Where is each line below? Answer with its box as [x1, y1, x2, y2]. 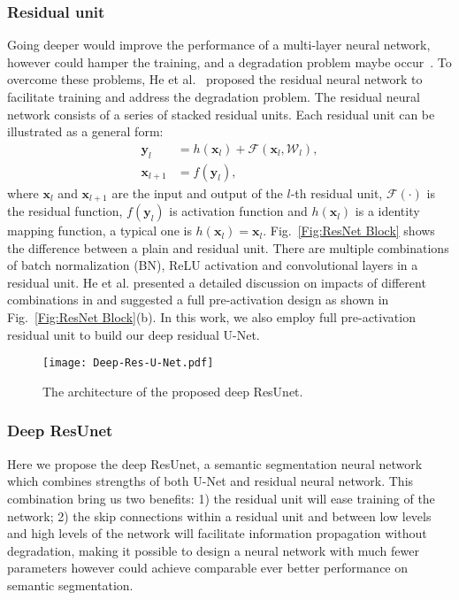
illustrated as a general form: [7, 122, 164, 141]
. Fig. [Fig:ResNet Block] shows [263, 221, 435, 240]
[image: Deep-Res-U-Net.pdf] [42, 357, 214, 370]
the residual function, [7, 202, 123, 220]
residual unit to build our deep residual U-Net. [7, 325, 260, 343]
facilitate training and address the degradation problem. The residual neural [7, 88, 420, 105]
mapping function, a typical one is [7, 221, 192, 240]
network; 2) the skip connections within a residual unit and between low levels [7, 506, 432, 525]
